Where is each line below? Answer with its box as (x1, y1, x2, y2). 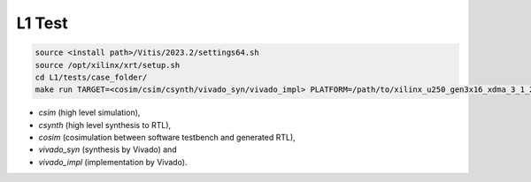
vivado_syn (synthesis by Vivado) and (38, 144, 177, 155)
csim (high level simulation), (38, 107, 141, 118)
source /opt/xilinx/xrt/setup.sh (35, 60, 181, 70)
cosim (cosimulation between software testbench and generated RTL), (38, 133, 296, 143)
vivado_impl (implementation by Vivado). (38, 156, 188, 167)
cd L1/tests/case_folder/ (35, 72, 148, 82)
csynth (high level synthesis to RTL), (38, 119, 172, 130)
